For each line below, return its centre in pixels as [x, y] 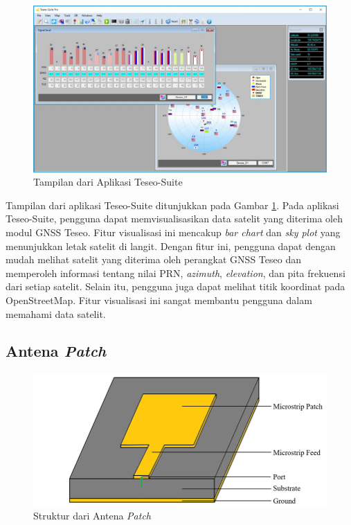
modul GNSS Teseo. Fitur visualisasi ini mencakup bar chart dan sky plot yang [173, 232]
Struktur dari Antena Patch [92, 516]
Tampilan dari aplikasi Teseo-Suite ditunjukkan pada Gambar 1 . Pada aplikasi [172, 205]
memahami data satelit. [56, 313]
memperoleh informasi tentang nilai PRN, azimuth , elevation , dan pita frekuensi [175, 273]
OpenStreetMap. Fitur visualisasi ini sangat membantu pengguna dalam [159, 300]
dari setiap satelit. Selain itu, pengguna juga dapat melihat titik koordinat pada [175, 286]
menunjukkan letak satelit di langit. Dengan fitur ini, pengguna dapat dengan [171, 246]
